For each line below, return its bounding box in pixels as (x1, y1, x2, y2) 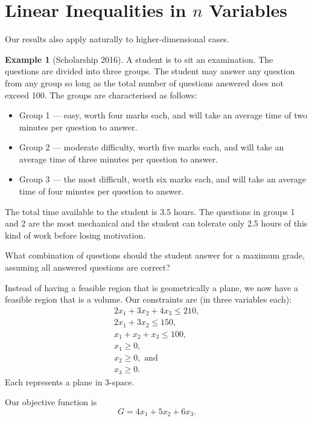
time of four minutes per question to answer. (19, 185, 184, 198)
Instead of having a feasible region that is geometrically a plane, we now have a (5, 281, 298, 294)
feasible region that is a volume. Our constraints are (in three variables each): (5, 293, 292, 306)
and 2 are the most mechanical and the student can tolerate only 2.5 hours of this (5, 217, 308, 230)
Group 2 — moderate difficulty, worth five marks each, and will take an (19, 141, 284, 153)
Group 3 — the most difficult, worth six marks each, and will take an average (19, 173, 307, 185)
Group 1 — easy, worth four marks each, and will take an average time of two (19, 109, 307, 121)
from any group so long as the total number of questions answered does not (5, 76, 284, 89)
